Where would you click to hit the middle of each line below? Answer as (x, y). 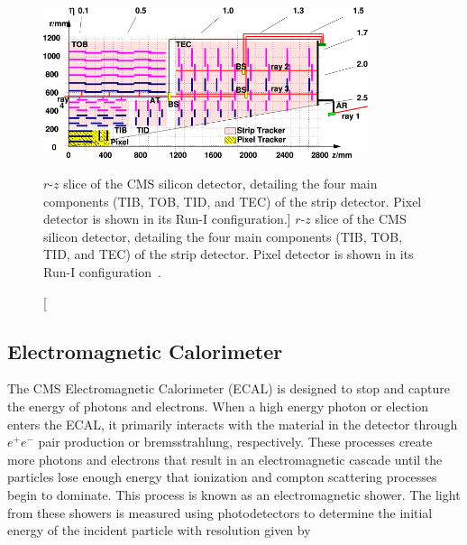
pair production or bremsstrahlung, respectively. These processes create (235, 442)
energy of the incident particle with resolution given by (159, 530)
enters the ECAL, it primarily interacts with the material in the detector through (233, 424)
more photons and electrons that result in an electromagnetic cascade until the (225, 459)
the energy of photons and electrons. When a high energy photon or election (218, 406)
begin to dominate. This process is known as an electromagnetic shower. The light (234, 494)
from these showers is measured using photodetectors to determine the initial (220, 512)
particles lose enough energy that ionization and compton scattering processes (222, 477)
